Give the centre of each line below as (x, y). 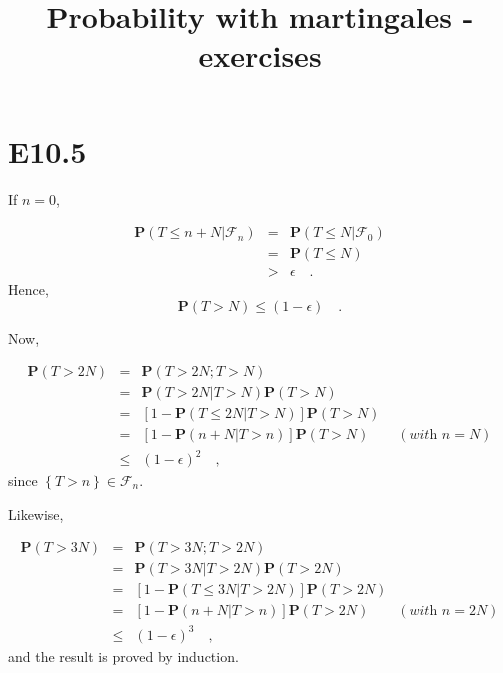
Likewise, (36, 513)
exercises (260, 55)
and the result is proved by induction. (123, 655)
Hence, (28, 289)
